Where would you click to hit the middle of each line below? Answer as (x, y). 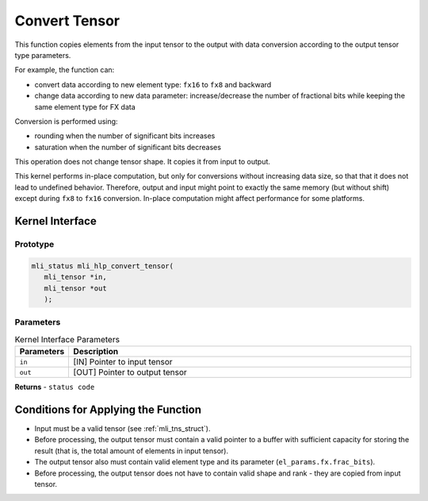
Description (96, 352)
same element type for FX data (85, 106)
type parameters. (43, 55)
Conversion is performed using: (66, 121)
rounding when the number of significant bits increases (125, 136)
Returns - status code (55, 387)
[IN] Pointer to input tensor (123, 362)
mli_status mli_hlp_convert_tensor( (103, 266)
